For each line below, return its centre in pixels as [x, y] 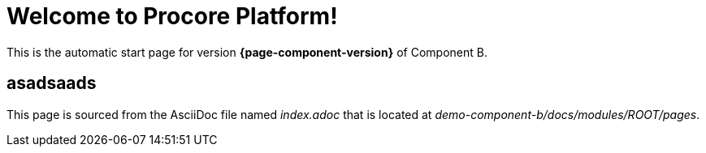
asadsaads [52, 83]
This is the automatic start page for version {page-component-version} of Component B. [247, 52]
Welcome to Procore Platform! [172, 16]
